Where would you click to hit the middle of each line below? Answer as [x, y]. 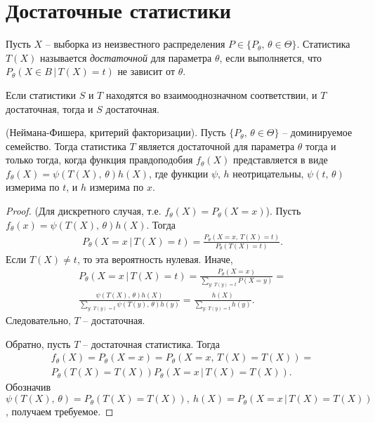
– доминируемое [317, 132]
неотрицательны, [268, 173]
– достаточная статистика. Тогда [151, 343]
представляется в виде [280, 160]
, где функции [179, 173]
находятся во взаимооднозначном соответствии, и [211, 94]
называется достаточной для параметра [126, 57]
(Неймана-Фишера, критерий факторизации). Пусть [116, 132]
